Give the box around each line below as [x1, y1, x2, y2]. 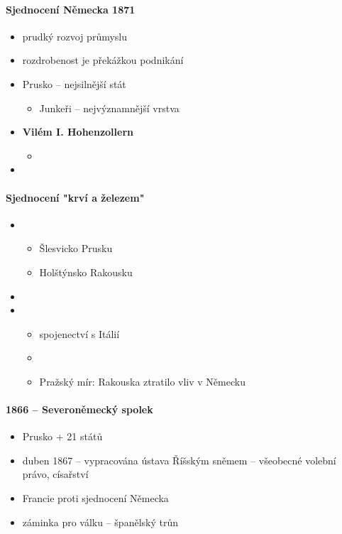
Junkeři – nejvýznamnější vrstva [39, 100, 180, 115]
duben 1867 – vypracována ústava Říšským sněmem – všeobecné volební [22, 452, 336, 467]
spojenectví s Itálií [39, 326, 120, 341]
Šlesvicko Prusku [39, 241, 113, 256]
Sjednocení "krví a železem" [6, 190, 145, 205]
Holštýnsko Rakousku [39, 264, 133, 279]
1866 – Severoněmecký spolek [6, 402, 153, 417]
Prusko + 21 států [22, 429, 103, 444]
